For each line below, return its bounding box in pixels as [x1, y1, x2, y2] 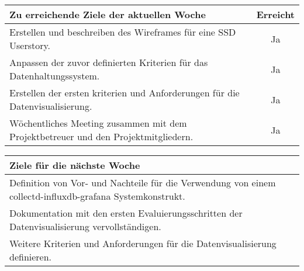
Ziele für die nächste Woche [9, 158, 140, 172]
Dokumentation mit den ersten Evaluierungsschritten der [9, 206, 243, 220]
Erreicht [256, 8, 295, 21]
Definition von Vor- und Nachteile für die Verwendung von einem [9, 176, 276, 189]
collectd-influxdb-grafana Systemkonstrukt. [9, 189, 185, 203]
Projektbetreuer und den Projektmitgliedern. [9, 130, 194, 143]
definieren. [9, 250, 52, 263]
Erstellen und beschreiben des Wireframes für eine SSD [9, 25, 236, 39]
